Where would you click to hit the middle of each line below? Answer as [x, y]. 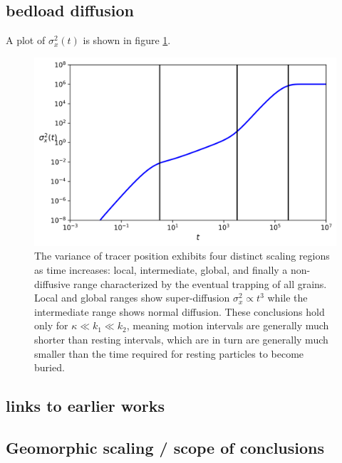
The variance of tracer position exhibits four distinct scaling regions [182, 256]
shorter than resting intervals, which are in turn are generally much [181, 339]
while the [287, 298]
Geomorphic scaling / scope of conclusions [165, 447]
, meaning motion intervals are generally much [228, 325]
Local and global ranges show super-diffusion [132, 298]
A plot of [26, 40]
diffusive [52, 283]
